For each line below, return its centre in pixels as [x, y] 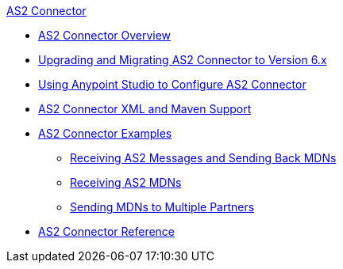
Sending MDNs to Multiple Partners [162, 207]
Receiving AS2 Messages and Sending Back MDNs [203, 158]
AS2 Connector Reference [107, 231]
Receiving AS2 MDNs [126, 182]
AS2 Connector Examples [105, 133]
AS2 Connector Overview [105, 35]
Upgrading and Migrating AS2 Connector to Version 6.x [183, 60]
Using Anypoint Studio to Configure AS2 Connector [172, 84]
